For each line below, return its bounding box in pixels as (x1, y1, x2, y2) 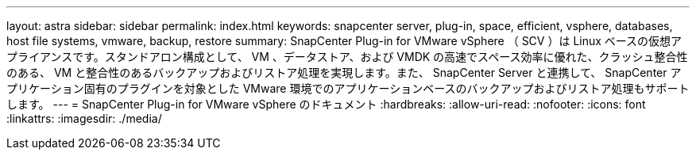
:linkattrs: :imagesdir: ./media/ (6, 112, 162, 125)
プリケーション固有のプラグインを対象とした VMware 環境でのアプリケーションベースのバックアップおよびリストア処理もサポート (6, 82, 690, 95)
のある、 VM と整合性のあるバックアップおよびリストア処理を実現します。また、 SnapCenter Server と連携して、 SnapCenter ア (6, 66, 682, 79)
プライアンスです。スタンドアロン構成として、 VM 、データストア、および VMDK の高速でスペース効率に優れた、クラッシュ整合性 (6, 50, 688, 63)
